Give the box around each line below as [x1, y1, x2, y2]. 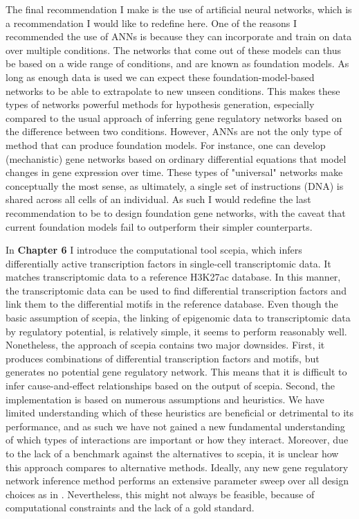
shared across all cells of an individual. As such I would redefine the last [6, 192, 311, 206]
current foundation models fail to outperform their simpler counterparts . [6, 219, 313, 234]
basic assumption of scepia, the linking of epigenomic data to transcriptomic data [6, 310, 351, 325]
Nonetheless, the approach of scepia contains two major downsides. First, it [6, 337, 325, 352]
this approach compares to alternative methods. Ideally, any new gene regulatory [6, 459, 349, 474]
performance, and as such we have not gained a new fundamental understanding [6, 419, 345, 433]
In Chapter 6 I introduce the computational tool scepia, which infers [6, 243, 302, 257]
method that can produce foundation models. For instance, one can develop [6, 137, 326, 152]
